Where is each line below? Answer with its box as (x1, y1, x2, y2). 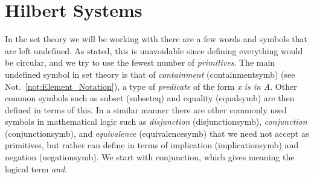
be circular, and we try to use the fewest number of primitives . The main (5, 56, 275, 69)
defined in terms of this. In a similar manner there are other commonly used (5, 103, 287, 116)
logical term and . (5, 162, 68, 175)
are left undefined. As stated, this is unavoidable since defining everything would (5, 44, 303, 57)
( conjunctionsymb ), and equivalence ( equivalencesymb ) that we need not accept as (5, 127, 309, 139)
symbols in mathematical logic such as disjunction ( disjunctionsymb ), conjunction (5, 115, 307, 128)
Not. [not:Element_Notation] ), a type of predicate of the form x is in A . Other (5, 80, 297, 92)
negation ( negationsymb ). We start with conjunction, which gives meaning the (5, 151, 295, 163)
